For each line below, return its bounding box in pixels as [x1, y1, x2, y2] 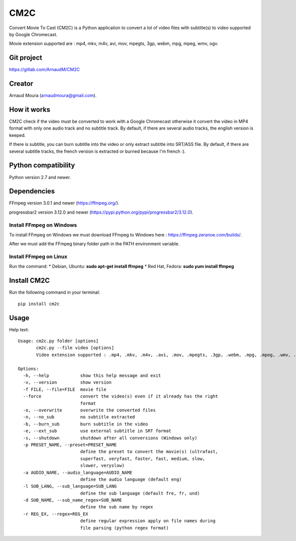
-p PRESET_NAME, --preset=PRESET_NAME [23, 442, 117, 448]
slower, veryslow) [80, 463, 125, 468]
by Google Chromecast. [9, 31, 58, 37]
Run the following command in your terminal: [9, 289, 101, 295]
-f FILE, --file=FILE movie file [23, 386, 107, 392]
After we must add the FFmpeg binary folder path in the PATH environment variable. [9, 241, 180, 247]
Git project [9, 53, 42, 62]
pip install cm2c [18, 301, 60, 307]
